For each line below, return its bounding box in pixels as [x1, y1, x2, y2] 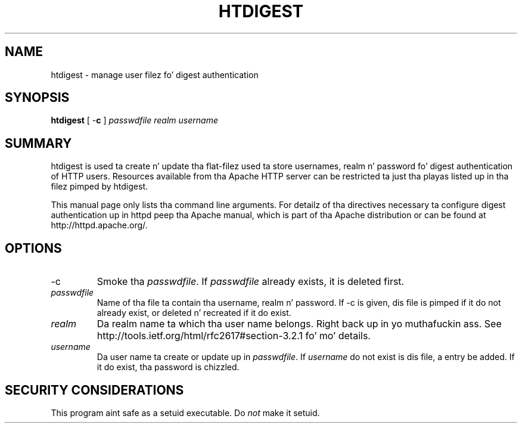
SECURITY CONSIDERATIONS [5, 382, 184, 398]
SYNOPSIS [5, 90, 70, 106]
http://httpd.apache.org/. [51, 220, 148, 231]
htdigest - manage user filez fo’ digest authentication [51, 69, 259, 80]
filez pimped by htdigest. [51, 181, 148, 192]
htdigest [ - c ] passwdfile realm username [51, 115, 218, 126]
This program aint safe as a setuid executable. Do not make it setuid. [51, 407, 320, 418]
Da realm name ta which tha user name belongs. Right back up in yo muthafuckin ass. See [97, 318, 502, 330]
